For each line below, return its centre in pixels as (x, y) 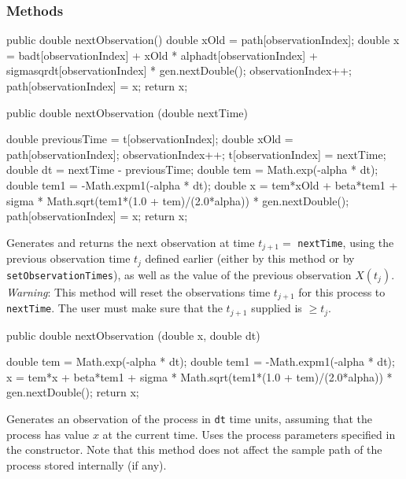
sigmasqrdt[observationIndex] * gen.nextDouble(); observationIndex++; (179, 70)
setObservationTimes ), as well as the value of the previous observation (179, 274)
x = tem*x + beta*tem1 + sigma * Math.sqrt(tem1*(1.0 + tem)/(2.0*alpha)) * (199, 376)
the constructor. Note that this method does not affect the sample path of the (194, 450)
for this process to (342, 291)
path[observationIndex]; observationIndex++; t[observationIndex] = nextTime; (196, 154)
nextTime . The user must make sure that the (114, 308)
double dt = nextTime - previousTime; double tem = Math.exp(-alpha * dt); (192, 169)
